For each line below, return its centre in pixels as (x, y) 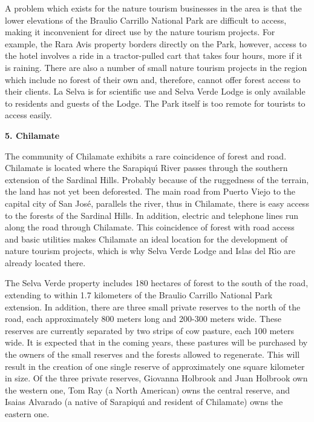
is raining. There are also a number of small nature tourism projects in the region (156, 67)
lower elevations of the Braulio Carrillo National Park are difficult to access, (146, 20)
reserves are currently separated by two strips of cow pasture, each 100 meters (149, 330)
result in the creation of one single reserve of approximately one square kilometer (155, 366)
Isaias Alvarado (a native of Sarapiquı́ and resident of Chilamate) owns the (144, 402)
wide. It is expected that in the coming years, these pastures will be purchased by (156, 342)
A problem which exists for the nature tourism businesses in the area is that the (153, 8)
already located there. (45, 262)
